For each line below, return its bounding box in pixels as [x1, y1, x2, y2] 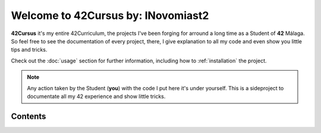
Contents [11, 111, 46, 121]
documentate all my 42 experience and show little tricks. [27, 93, 166, 100]
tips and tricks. [11, 46, 48, 53]
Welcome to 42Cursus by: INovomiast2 [11, 9, 209, 22]
